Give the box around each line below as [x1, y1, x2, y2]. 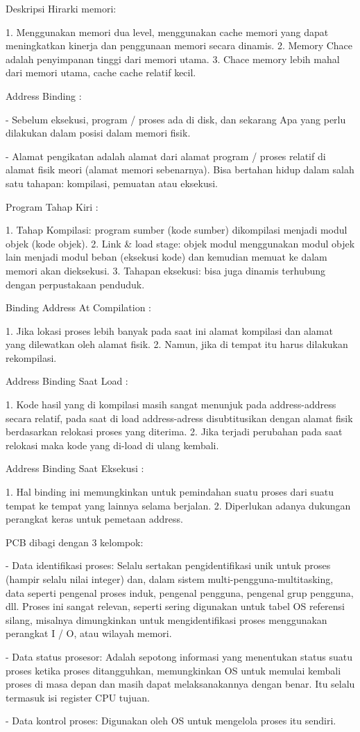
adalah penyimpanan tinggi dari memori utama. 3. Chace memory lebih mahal [6, 51, 340, 66]
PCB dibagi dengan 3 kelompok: [6, 534, 144, 549]
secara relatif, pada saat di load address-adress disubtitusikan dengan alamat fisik [6, 410, 353, 425]
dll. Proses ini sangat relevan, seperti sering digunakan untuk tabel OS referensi [6, 599, 345, 613]
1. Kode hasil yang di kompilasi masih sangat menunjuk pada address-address [6, 397, 336, 412]
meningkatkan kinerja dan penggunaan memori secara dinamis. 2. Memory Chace [6, 38, 353, 53]
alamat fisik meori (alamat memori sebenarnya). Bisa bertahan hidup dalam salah [6, 162, 354, 177]
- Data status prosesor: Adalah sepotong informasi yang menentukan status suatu [6, 649, 352, 663]
